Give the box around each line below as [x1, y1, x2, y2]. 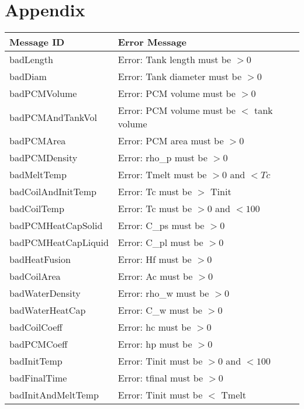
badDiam [9, 70, 47, 84]
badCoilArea [9, 269, 61, 283]
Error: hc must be [118, 320, 191, 334]
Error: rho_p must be [118, 151, 208, 165]
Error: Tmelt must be [118, 168, 207, 182]
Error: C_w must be [118, 303, 202, 317]
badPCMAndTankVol [9, 110, 98, 124]
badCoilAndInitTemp [9, 185, 96, 199]
